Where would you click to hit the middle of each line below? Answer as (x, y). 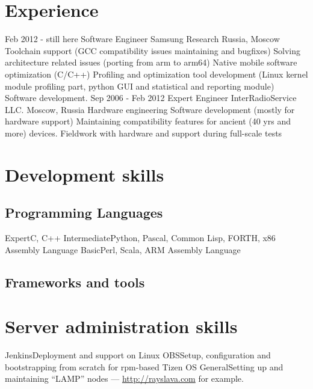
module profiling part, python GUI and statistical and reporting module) (140, 86)
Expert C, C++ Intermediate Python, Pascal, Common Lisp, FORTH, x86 (140, 238)
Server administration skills (121, 326)
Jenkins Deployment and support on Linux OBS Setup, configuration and (138, 355)
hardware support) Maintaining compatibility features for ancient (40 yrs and (148, 121)
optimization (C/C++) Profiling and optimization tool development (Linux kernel (156, 74)
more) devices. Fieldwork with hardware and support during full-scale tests (144, 133)
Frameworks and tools (75, 282)
